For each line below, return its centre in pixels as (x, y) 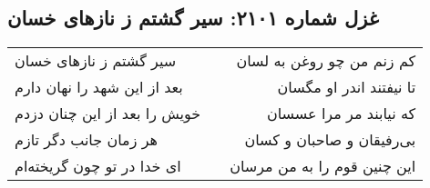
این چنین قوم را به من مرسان (323, 166)
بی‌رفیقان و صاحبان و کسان (330, 140)
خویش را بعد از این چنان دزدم (108, 114)
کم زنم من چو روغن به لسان (326, 61)
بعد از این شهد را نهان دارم (99, 87)
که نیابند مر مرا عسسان (341, 114)
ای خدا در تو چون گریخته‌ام (98, 166)
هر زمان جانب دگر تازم (86, 140)
